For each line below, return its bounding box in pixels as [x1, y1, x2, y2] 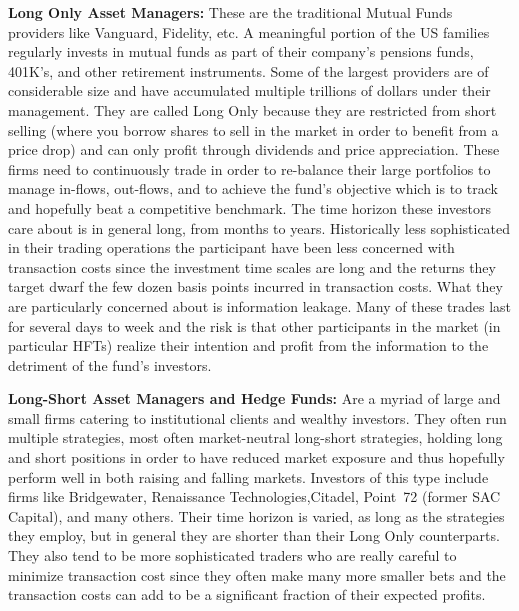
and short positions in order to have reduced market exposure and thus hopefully [8, 447, 505, 468]
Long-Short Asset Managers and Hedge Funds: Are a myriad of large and [8, 388, 501, 409]
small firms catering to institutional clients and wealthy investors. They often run [8, 407, 507, 428]
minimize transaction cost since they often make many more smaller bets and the [8, 564, 506, 585]
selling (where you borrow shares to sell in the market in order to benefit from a [8, 119, 499, 140]
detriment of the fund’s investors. [8, 354, 212, 375]
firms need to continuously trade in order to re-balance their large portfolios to [8, 158, 491, 179]
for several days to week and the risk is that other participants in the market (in [8, 315, 501, 336]
